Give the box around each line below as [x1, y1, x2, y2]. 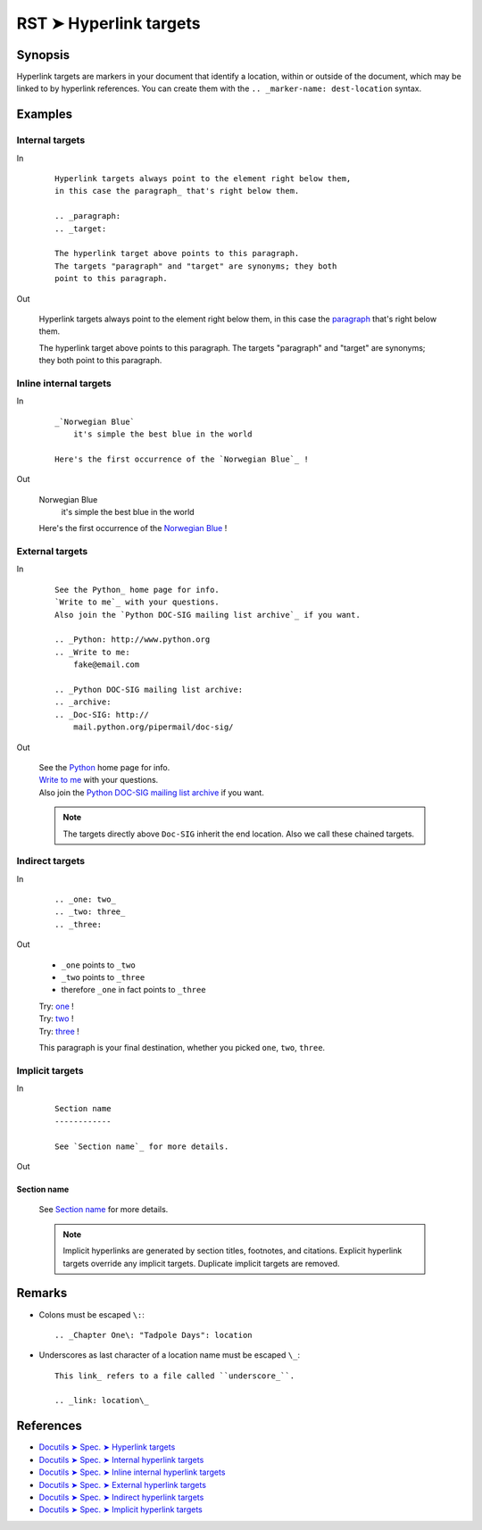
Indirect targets [16, 855, 85, 868]
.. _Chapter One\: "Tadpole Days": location [54, 1330, 253, 1340]
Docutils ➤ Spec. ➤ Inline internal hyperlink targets [38, 1467, 226, 1477]
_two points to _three [61, 972, 145, 982]
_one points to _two [61, 960, 136, 970]
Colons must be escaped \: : [38, 1309, 145, 1320]
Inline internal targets [16, 377, 112, 389]
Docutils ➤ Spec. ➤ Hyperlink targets [38, 1442, 176, 1452]
